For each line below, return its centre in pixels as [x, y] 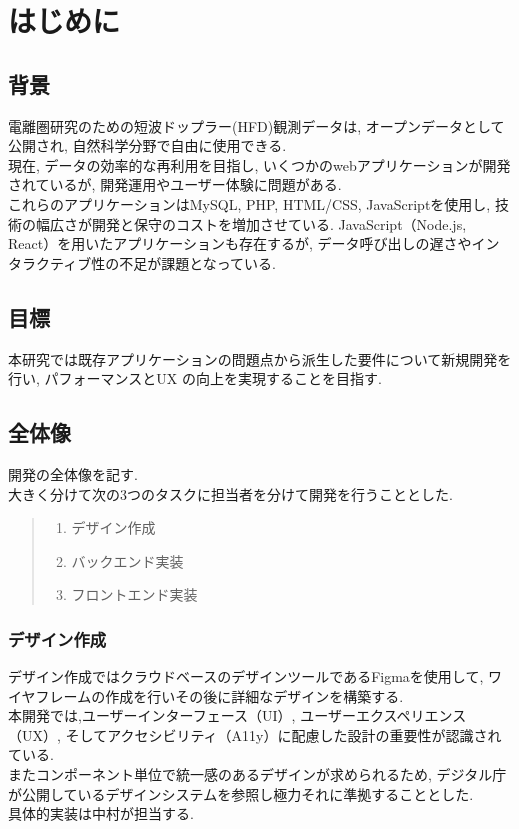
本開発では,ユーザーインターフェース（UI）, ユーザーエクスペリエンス [237, 715]
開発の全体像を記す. [73, 473]
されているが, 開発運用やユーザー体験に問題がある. [175, 184]
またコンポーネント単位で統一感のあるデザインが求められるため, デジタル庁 [257, 774]
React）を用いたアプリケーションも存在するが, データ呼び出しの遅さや [240, 243]
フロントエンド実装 [134, 594]
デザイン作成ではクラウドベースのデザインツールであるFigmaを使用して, [246, 676]
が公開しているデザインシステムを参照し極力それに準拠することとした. [241, 793]
